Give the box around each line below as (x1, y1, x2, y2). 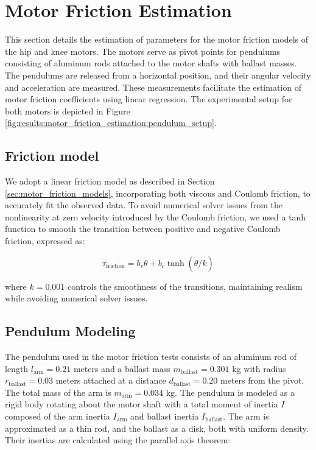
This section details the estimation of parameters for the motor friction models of (5, 33, 309, 46)
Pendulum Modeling (5, 322, 136, 340)
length (5, 362, 29, 374)
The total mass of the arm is (5, 385, 111, 398)
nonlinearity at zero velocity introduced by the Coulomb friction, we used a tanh (5, 210, 306, 223)
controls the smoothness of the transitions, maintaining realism (68, 279, 303, 292)
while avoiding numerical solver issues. (5, 292, 148, 304)
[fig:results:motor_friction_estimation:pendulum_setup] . (5, 116, 217, 129)
